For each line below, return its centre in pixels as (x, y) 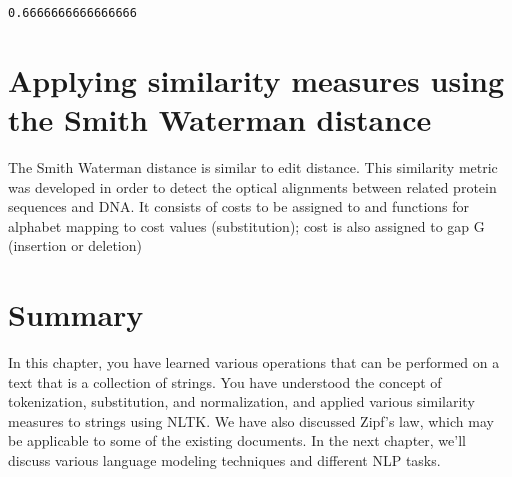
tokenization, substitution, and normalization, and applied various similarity (241, 401)
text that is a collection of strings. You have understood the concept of (225, 381)
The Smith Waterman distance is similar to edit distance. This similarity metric (253, 166)
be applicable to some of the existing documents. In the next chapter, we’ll (237, 440)
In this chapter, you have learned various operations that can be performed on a (254, 362)
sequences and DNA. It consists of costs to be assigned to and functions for (239, 206)
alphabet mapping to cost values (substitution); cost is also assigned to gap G (246, 225)
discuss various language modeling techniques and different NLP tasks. (224, 460)
